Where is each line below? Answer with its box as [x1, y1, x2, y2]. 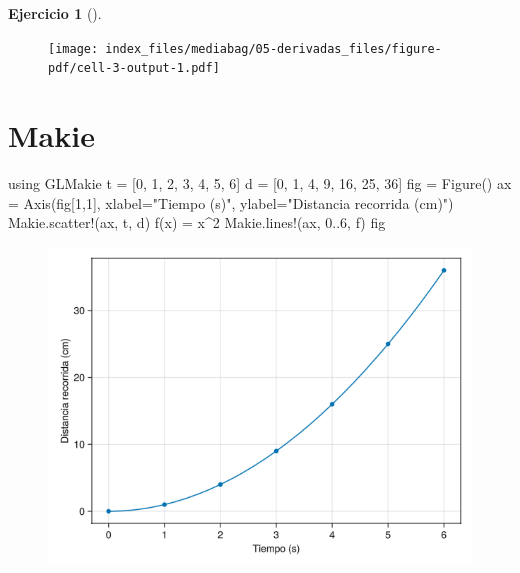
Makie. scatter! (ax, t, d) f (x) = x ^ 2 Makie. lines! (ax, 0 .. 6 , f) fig [8, 212, 386, 233]
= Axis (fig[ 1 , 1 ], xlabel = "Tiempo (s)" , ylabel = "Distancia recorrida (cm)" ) [8, 192, 454, 213]
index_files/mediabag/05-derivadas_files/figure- [105, 41, 442, 56]
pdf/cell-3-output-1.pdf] [48, 61, 220, 76]
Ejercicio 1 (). [8, 3, 102, 23]
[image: [48, 41, 99, 56]
